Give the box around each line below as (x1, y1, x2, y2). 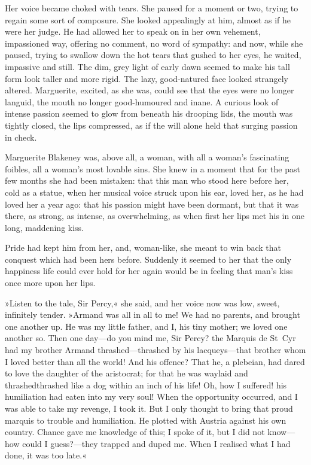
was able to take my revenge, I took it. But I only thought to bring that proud (5, 402, 293, 414)
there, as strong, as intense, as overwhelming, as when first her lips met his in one (5, 209, 304, 222)
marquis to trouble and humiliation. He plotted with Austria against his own (5, 414, 286, 426)
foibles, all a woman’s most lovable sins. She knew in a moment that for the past (5, 162, 300, 175)
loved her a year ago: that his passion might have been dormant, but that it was (5, 197, 299, 210)
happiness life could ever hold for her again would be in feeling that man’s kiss (5, 265, 293, 277)
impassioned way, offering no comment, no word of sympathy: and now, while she (5, 37, 303, 49)
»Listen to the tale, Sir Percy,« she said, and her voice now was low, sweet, (5, 296, 280, 309)
